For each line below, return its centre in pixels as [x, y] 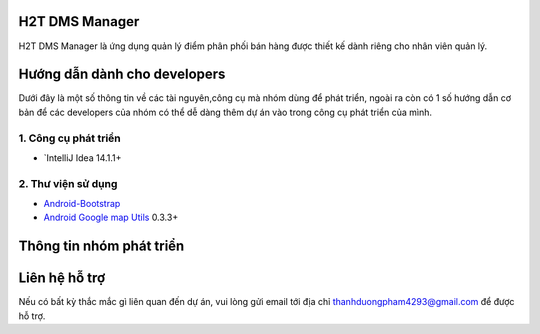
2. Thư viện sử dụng [68, 183]
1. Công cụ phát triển [70, 138]
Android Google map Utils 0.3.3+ [111, 217]
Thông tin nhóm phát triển [101, 246]
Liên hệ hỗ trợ [62, 278]
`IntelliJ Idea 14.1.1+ [82, 157]
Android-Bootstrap [82, 204]
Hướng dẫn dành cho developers [122, 74]
